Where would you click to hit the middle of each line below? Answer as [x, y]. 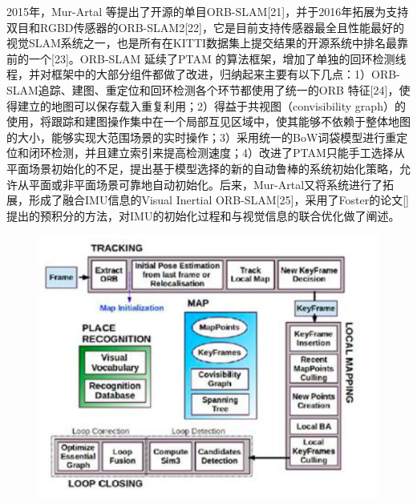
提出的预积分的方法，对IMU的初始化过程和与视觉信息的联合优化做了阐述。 [203, 215]
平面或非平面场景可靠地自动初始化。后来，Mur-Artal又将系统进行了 [206, 184]
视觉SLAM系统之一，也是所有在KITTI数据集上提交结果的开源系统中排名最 [202, 43]
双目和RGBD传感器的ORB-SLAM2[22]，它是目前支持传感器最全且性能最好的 [205, 27]
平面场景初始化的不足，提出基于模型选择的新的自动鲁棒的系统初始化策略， [203, 168]
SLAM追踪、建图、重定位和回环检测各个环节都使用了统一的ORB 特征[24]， [203, 89]
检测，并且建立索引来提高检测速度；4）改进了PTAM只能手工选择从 [228, 153]
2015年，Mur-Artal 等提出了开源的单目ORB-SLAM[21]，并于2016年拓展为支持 [208, 11]
